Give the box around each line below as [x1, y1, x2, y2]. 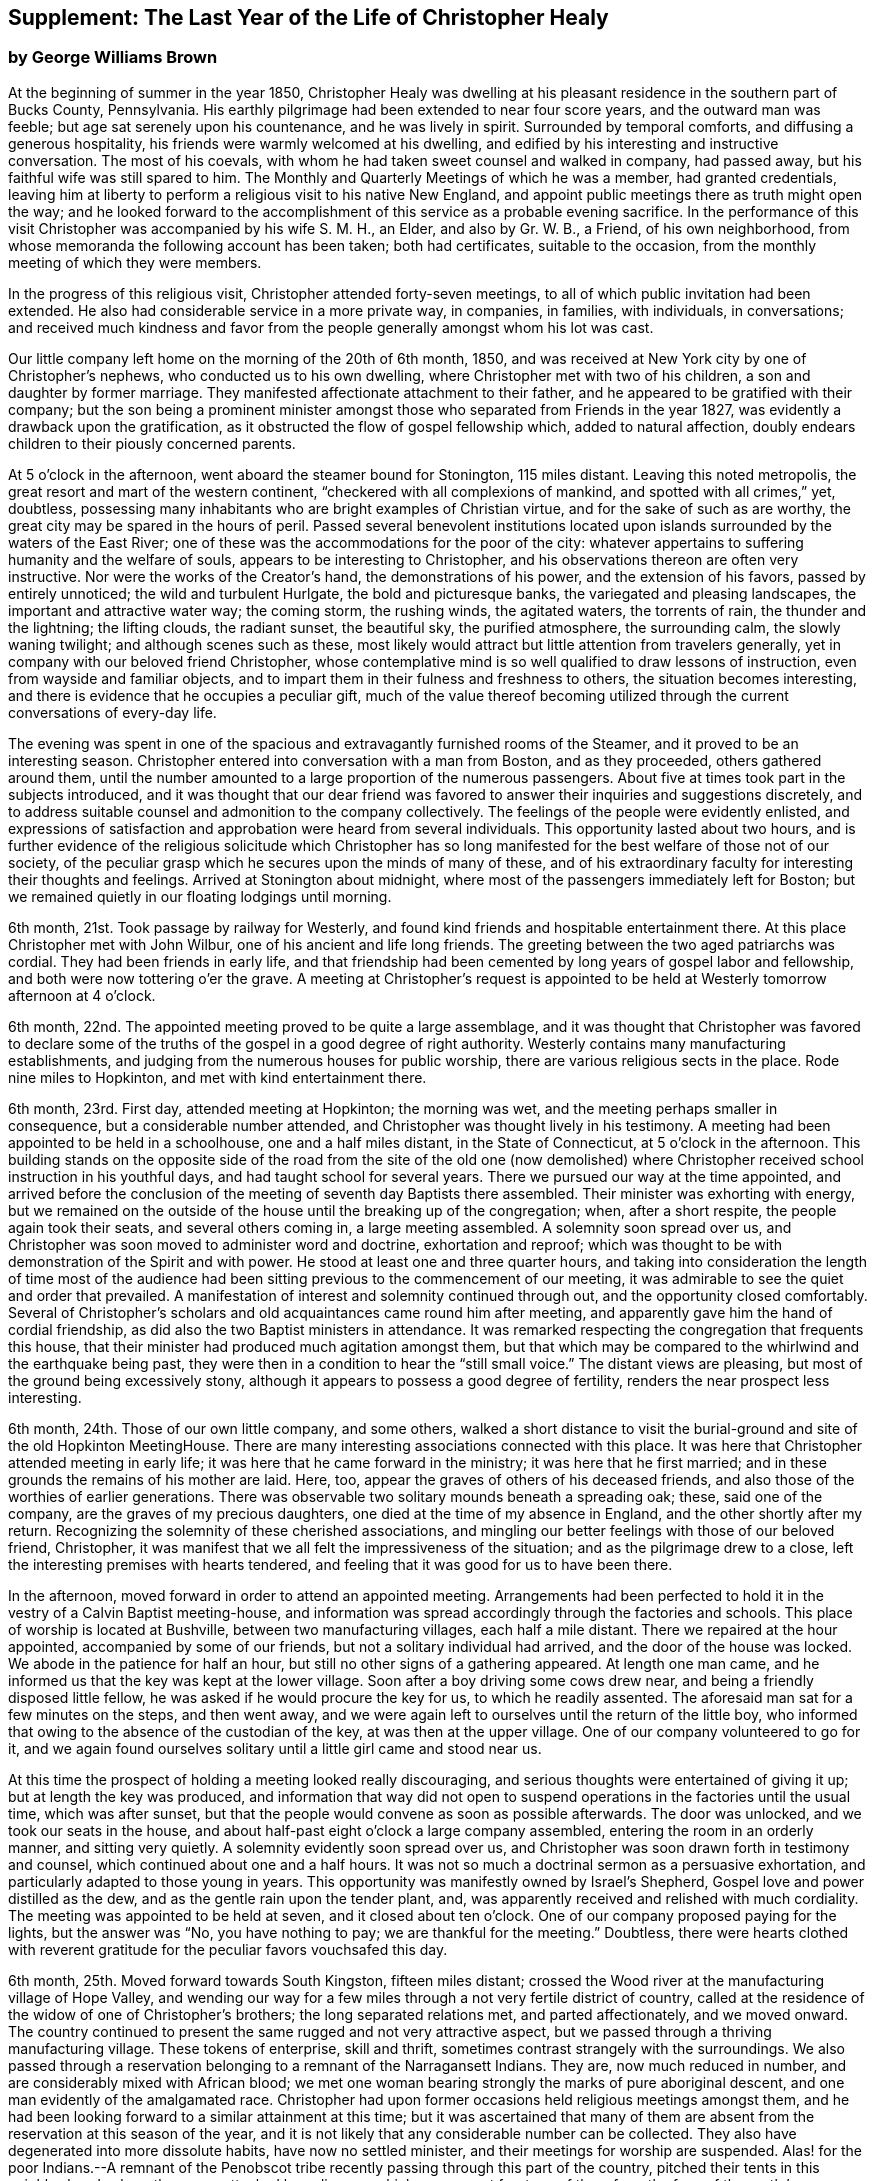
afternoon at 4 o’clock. [8, 986, 156, 1004]
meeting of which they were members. [8, 253, 262, 271]
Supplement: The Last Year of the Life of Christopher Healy [8, 5, 609, 30]
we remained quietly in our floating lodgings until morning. [8, 887, 392, 905]
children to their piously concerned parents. [8, 434, 296, 452]
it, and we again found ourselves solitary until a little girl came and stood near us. [8, 1739, 542, 1757]
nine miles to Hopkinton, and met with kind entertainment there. [8, 1068, 427, 1086]
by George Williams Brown [8, 47, 218, 68]
